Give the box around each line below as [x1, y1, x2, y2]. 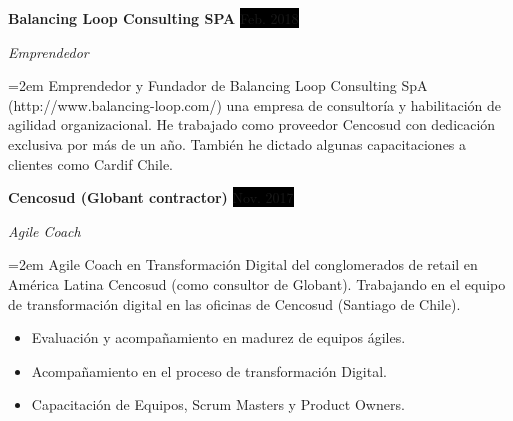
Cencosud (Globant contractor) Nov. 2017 [8, 187, 294, 208]
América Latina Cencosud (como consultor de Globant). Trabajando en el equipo [8, 273, 506, 294]
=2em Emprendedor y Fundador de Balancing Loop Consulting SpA [8, 75, 428, 96]
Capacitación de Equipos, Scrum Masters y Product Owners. [31, 394, 405, 415]
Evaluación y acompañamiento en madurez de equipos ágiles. [31, 327, 406, 348]
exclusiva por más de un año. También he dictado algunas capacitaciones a [8, 133, 467, 154]
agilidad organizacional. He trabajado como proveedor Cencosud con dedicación [8, 114, 496, 135]
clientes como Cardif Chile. [8, 153, 173, 174]
